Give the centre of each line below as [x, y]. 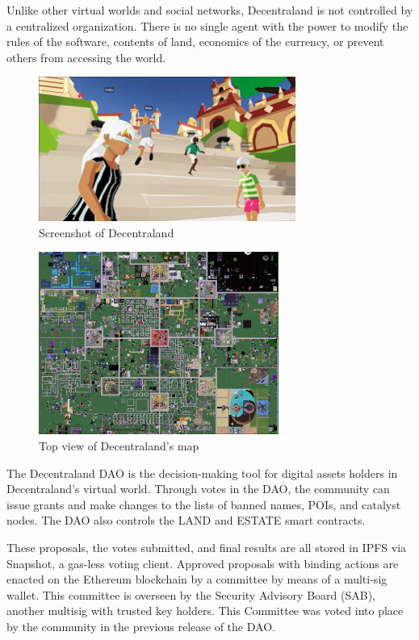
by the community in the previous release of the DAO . [141, 626]
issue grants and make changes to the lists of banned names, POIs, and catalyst [204, 504]
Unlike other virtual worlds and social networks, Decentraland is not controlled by [210, 10]
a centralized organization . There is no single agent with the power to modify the [207, 25]
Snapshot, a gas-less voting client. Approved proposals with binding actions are [203, 563]
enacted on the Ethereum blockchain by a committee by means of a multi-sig [197, 579]
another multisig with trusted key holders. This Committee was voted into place [205, 611]
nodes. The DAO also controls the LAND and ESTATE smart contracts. [186, 520]
